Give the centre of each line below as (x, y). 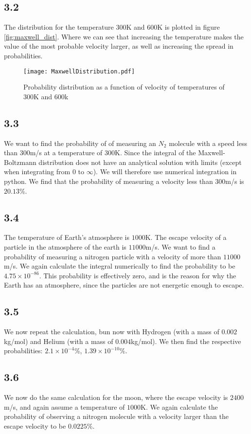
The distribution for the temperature (59, 27)
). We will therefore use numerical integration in (165, 172)
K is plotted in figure (188, 27)
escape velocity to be (35, 425)
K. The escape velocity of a (186, 237)
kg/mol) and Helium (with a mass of (59, 341)
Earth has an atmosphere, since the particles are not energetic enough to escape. (124, 285)
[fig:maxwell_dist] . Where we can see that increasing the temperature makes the (124, 36)
